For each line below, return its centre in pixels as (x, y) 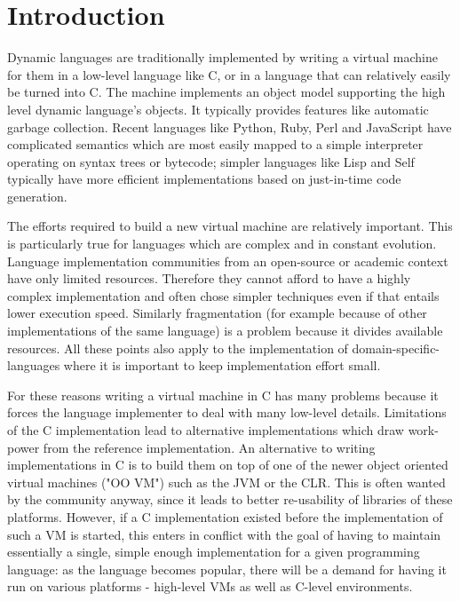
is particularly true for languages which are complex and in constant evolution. (222, 244)
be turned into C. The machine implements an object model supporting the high (226, 92)
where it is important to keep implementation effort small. (222, 365)
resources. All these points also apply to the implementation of (178, 348)
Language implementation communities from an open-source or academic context (228, 261)
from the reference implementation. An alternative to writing (209, 447)
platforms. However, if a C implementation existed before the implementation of (225, 516)
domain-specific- (396, 348)
